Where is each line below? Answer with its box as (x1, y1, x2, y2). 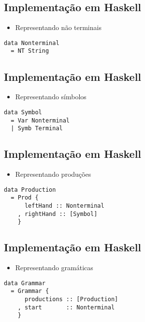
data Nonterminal (4, 39, 59, 46)
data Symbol (4, 108, 42, 116)
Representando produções (15, 169, 91, 179)
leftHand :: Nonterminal (24, 202, 104, 209)
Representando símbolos (15, 92, 87, 102)
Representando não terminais (15, 22, 101, 32)
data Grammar (4, 279, 45, 287)
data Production (4, 186, 56, 193)
